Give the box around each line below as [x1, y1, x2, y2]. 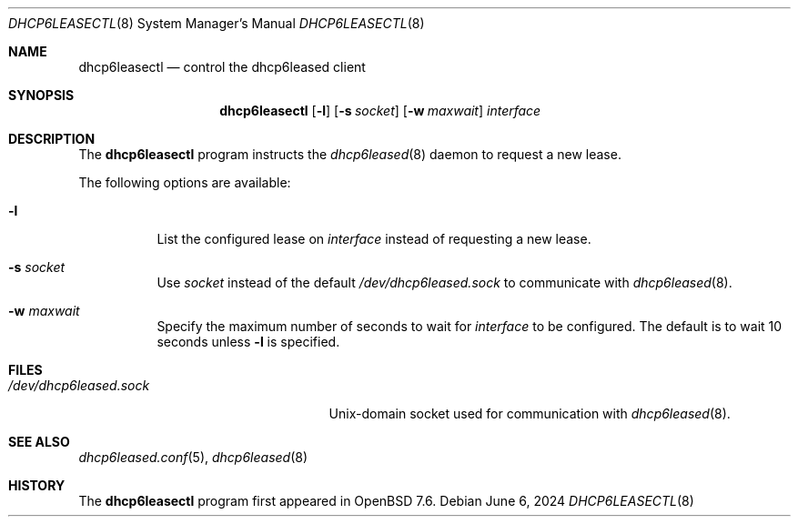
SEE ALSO [8, 434, 70, 449]
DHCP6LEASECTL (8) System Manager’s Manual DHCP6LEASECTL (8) [8, 15, 425, 31]
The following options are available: [78, 175, 291, 190]
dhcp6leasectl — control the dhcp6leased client [78, 59, 366, 75]
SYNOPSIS [8, 87, 75, 103]
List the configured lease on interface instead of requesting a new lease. [157, 231, 591, 247]
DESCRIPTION [8, 131, 96, 146]
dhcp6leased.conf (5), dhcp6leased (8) [78, 449, 308, 465]
